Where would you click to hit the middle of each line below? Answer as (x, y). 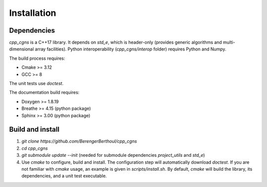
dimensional (22, 49)
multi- (229, 43)
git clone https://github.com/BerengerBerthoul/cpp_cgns (79, 141)
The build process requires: (37, 58)
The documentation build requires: (44, 93)
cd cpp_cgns (35, 148)
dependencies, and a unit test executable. (64, 176)
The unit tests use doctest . (36, 84)
